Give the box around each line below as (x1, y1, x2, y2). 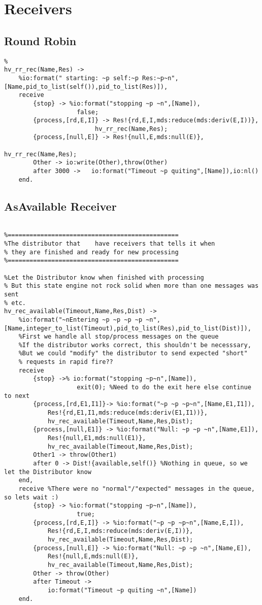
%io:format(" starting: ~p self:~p (18, 74, 139, 82)
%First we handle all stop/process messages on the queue (18, 333, 219, 341)
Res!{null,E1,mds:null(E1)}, (47, 434, 146, 442)
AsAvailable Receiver (4, 198, 117, 214)
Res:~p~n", (142, 74, 179, 82)
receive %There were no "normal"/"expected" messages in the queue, (18, 485, 255, 492)
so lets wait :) (4, 493, 59, 501)
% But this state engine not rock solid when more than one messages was (4, 282, 259, 290)
